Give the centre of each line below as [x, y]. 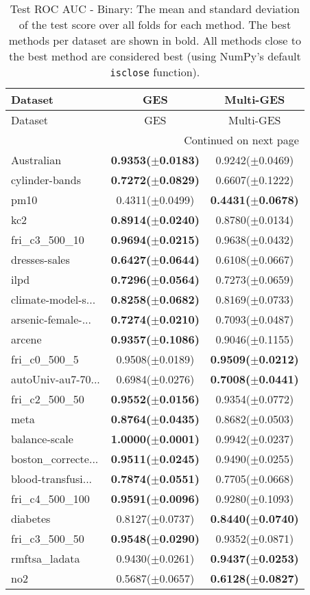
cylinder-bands [46, 180]
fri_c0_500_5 [45, 359]
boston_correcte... [55, 459]
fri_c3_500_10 [48, 239]
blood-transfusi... [52, 479]
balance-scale [42, 439]
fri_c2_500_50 [48, 399]
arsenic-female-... [51, 319]
